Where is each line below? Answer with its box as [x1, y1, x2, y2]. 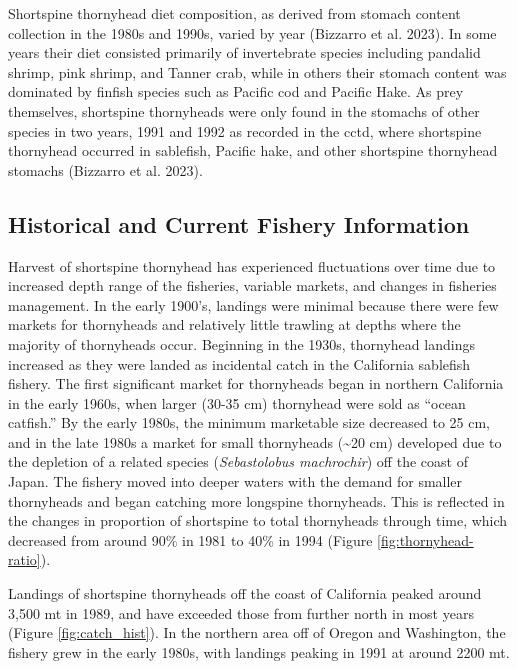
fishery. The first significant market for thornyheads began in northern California [8, 373, 504, 394]
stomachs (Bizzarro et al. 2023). [8, 159, 203, 180]
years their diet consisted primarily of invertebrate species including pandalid [8, 42, 481, 63]
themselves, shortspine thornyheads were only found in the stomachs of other [8, 100, 480, 121]
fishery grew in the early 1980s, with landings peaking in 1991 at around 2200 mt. [8, 641, 510, 662]
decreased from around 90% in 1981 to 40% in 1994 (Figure [8, 529, 373, 550]
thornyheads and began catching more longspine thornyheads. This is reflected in [8, 490, 505, 511]
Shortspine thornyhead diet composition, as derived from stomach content [8, 3, 461, 23]
